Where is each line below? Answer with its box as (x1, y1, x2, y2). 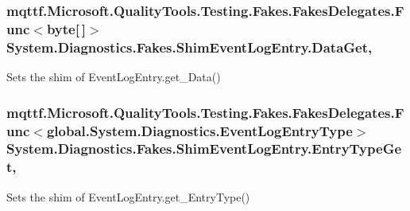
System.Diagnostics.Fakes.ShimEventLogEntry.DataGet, (6, 37, 373, 57)
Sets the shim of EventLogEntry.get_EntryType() (6, 188, 250, 205)
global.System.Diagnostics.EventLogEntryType (46, 120, 353, 140)
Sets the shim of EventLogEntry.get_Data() (6, 68, 221, 85)
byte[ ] (46, 18, 86, 38)
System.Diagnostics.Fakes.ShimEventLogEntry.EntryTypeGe (6, 139, 402, 158)
